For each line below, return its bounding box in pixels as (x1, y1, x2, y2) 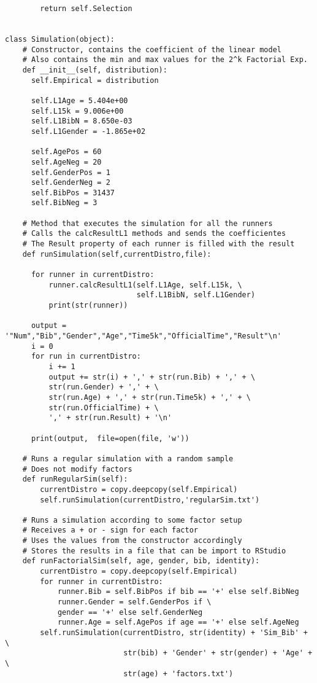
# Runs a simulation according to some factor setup (22, 515, 242, 525)
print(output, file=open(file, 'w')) (31, 434, 189, 443)
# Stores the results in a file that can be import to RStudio (22, 546, 286, 555)
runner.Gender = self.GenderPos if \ (57, 598, 212, 607)
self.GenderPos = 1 (31, 168, 110, 177)
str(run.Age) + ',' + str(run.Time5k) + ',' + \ (48, 392, 251, 402)
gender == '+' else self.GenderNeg (57, 607, 203, 617)
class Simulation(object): (5, 34, 115, 44)
